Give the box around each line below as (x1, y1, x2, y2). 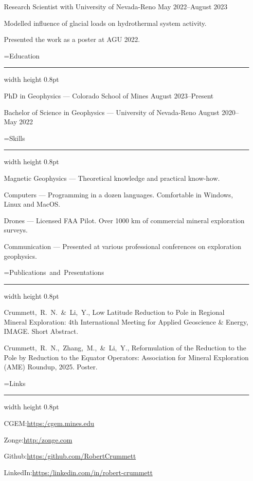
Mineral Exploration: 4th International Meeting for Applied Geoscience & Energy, (4, 316, 249, 327)
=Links (4, 378, 26, 388)
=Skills (4, 133, 25, 143)
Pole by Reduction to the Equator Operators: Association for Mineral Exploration (4, 352, 249, 362)
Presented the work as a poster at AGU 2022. (4, 34, 140, 44)
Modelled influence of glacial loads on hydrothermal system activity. (4, 18, 207, 28)
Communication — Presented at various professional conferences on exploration (4, 241, 241, 251)
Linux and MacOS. (4, 199, 60, 209)
